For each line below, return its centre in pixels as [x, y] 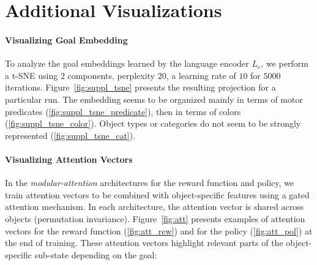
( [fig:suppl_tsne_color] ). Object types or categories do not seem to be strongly [153, 123]
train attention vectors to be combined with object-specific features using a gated [157, 194]
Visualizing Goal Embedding [66, 39]
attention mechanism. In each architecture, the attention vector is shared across [155, 207]
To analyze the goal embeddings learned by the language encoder [127, 63]
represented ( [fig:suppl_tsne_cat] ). [70, 135]
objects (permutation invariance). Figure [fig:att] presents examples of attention [155, 218]
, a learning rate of [201, 75]
